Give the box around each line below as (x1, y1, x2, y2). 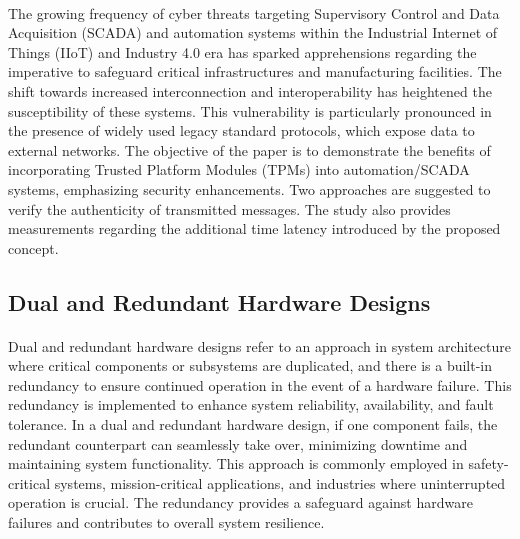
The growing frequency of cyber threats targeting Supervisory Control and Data (8, 2, 500, 23)
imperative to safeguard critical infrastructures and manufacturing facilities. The (8, 61, 502, 82)
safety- (468, 453, 509, 474)
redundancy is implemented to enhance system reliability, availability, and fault (8, 394, 494, 415)
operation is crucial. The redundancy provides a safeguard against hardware (8, 492, 473, 513)
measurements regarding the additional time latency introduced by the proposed (8, 218, 501, 239)
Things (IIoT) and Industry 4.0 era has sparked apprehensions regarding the (8, 41, 477, 62)
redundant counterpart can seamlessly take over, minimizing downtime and (8, 433, 468, 454)
